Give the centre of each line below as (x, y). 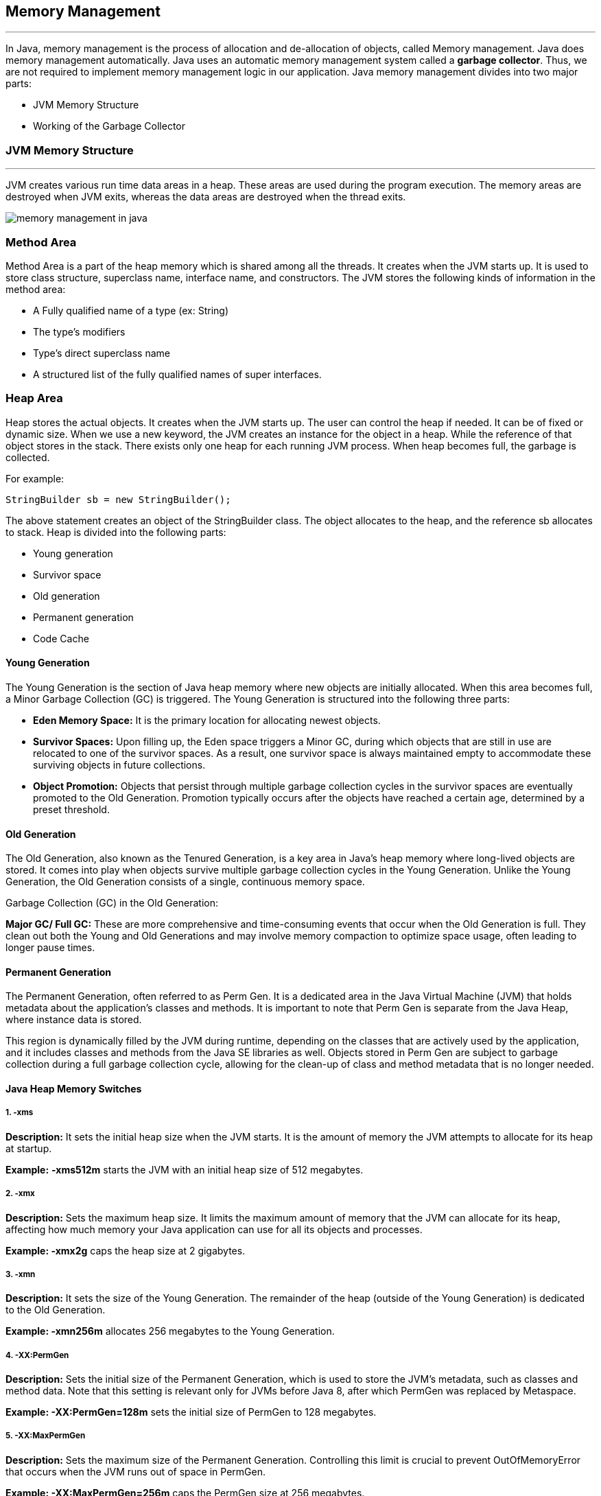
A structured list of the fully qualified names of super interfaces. (177, 374)
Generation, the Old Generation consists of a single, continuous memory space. (185, 882)
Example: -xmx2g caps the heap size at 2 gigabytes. (126, 1250)
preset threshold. (71, 809)
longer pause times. (50, 948)
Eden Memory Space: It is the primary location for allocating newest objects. (207, 720)
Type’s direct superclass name (102, 353)
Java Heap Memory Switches (74, 1088)
